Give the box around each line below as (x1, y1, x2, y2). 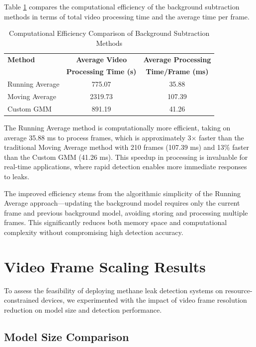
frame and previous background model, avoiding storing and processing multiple (4, 207, 248, 218)
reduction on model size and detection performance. (4, 304, 162, 315)
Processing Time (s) (66, 66, 137, 77)
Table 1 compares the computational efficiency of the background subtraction (4, 1, 240, 11)
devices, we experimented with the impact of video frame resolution (41, 295, 247, 305)
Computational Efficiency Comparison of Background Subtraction (9, 28, 210, 38)
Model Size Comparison (4, 329, 129, 344)
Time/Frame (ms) (146, 66, 209, 77)
